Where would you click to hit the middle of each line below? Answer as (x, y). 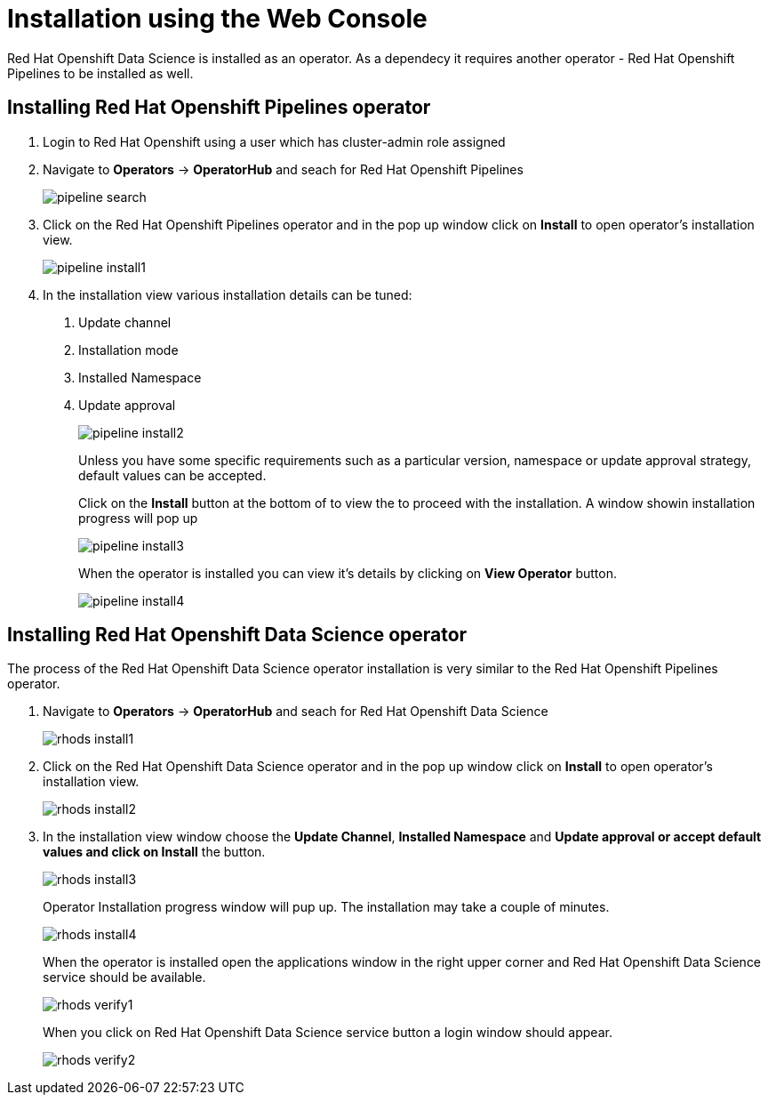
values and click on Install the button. (154, 852)
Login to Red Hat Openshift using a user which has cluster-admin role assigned (274, 141)
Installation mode (128, 350)
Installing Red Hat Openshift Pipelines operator (219, 108)
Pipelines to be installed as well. (100, 73)
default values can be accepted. (172, 475)
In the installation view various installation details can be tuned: (228, 294)
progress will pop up (138, 518)
